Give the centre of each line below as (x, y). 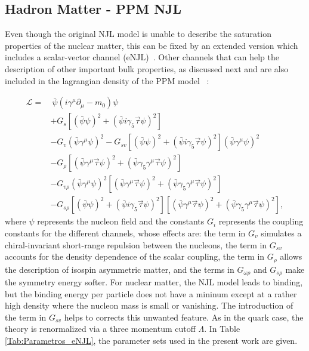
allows (291, 256)
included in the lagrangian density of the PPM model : (107, 80)
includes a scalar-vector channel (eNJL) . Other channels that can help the (142, 57)
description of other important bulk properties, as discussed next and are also (147, 68)
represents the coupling (261, 221)
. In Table (222, 329)
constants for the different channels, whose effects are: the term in (125, 233)
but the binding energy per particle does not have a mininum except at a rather (151, 293)
